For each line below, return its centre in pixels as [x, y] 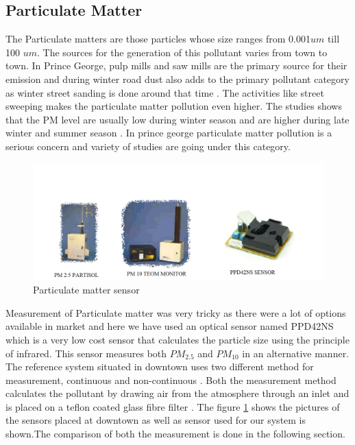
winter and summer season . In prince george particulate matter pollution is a [169, 133]
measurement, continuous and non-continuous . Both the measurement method [171, 380]
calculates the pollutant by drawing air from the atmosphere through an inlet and [177, 393]
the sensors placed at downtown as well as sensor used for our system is [156, 420]
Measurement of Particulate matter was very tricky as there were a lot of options [176, 312]
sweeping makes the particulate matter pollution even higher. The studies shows [174, 106]
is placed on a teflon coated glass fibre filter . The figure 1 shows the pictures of [173, 406]
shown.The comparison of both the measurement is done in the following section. [175, 434]
